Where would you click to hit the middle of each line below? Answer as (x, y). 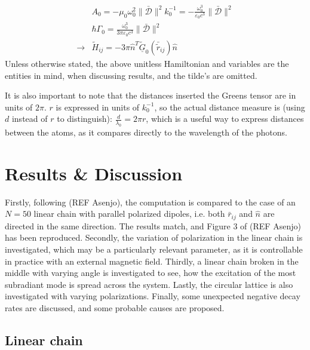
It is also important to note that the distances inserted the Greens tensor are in (151, 95)
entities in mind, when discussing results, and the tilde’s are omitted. (131, 75)
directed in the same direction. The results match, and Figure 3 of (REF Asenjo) (153, 225)
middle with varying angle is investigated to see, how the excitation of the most (151, 273)
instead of (30, 119)
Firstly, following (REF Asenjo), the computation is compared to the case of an (150, 202)
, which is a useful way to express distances (225, 119)
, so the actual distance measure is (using (230, 107)
